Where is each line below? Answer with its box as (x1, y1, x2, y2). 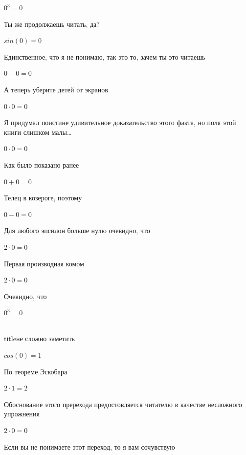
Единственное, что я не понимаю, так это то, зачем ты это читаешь (4, 51, 205, 62)
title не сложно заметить (4, 333, 75, 344)
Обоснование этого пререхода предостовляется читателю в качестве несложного (4, 399, 242, 409)
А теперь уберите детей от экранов (4, 84, 108, 94)
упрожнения (4, 409, 40, 419)
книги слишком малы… (4, 127, 72, 137)
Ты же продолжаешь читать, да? (4, 19, 100, 29)
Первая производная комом (4, 258, 84, 268)
